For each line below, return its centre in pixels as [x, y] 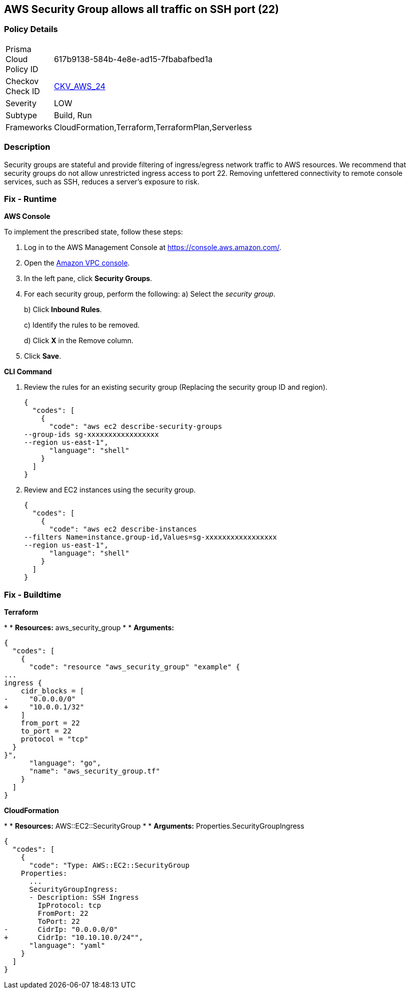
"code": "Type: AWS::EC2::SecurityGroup [109, 865]
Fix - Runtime [30, 199]
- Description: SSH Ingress [84, 898]
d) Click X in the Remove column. [79, 341]
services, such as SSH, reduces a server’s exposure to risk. [102, 181]
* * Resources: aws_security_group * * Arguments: [89, 628]
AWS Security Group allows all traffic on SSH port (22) [141, 9]
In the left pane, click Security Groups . [88, 279]
